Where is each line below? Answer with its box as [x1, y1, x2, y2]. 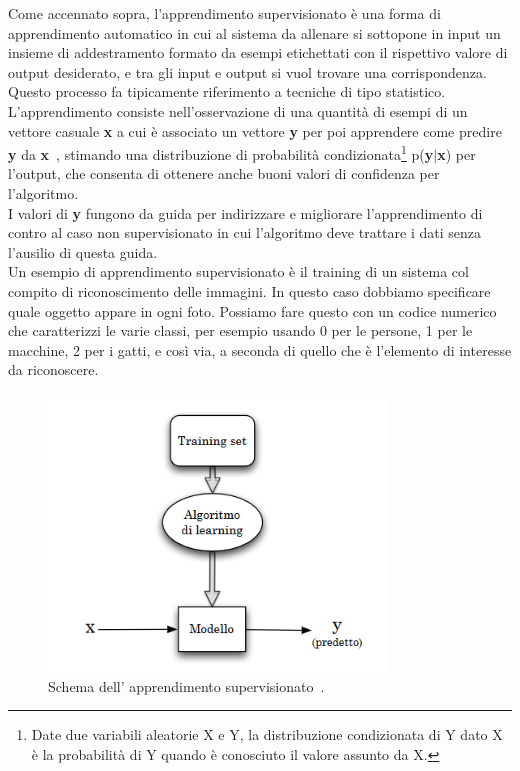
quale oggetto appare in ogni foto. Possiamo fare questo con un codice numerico [8, 300, 497, 321]
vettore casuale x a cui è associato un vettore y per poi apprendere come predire [8, 120, 502, 141]
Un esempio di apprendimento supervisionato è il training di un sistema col [8, 261, 469, 282]
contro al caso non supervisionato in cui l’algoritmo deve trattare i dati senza [8, 222, 482, 243]
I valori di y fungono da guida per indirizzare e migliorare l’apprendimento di [8, 202, 483, 223]
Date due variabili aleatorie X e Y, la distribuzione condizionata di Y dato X [31, 724, 503, 745]
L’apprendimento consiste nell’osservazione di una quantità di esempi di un [8, 100, 468, 121]
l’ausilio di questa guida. [8, 241, 158, 262]
